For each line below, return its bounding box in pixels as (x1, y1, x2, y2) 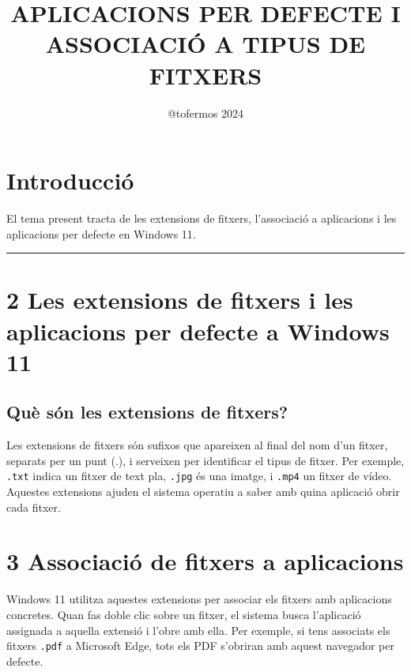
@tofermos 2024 (167, 104, 244, 121)
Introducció (6, 164, 134, 197)
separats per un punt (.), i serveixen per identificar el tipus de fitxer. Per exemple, (6, 452, 405, 468)
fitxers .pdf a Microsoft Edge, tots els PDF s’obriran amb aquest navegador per (6, 637, 394, 654)
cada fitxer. (6, 498, 61, 515)
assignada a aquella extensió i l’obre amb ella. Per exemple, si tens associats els (6, 621, 390, 638)
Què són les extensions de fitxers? (6, 400, 288, 424)
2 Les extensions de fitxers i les (6, 283, 353, 316)
